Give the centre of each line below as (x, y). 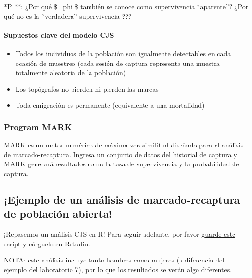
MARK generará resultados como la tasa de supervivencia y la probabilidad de (122, 164)
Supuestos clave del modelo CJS (59, 35)
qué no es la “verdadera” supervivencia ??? (68, 16)
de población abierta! (58, 214)
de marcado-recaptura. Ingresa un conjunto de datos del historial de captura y (121, 154)
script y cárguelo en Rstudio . (47, 243)
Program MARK (38, 126)
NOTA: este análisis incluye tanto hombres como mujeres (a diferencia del (114, 260)
